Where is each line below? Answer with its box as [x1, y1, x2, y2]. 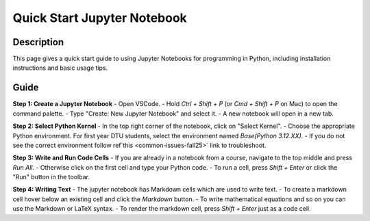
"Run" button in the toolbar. [12, 173, 90, 181]
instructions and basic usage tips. [12, 64, 108, 72]
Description [12, 36, 64, 48]
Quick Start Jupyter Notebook [12, 10, 188, 25]
